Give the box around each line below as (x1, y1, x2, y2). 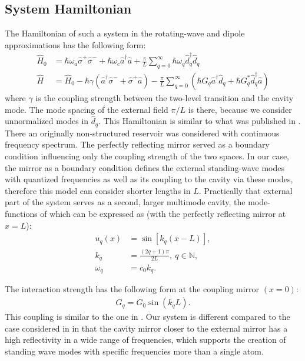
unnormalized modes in (5, 115, 89, 127)
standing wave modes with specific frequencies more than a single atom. (5, 345, 264, 357)
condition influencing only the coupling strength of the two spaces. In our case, (5, 150, 290, 162)
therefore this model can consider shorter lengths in (5, 184, 191, 196)
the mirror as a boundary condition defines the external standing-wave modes (5, 161, 284, 173)
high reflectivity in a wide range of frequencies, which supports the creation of (5, 333, 286, 346)
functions (5, 207, 38, 219)
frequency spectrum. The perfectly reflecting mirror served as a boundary (5, 138, 270, 151)
